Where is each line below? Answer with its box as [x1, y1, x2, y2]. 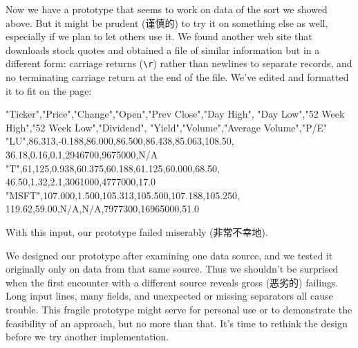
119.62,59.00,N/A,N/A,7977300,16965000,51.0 [6, 201, 200, 216]
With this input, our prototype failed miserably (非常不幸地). [6, 224, 268, 239]
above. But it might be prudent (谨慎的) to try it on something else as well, [6, 15, 328, 30]
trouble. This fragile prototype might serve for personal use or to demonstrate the [6, 302, 352, 316]
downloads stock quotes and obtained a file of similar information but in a [6, 42, 320, 57]
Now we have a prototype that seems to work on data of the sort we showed [6, 2, 328, 16]
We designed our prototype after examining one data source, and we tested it [6, 248, 333, 262]
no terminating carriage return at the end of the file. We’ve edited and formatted [6, 70, 349, 84]
